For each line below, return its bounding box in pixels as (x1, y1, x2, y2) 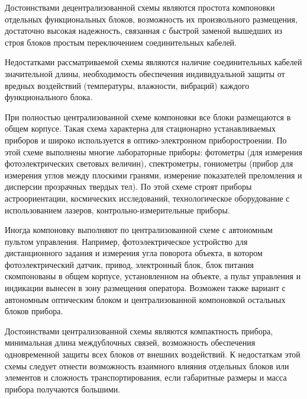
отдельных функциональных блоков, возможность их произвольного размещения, (5, 12, 298, 25)
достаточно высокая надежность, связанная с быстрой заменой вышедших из (5, 24, 283, 37)
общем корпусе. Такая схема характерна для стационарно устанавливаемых (5, 122, 276, 135)
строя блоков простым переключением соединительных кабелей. (5, 36, 237, 48)
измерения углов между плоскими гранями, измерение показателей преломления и (5, 168, 302, 181)
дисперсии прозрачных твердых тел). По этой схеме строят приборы (5, 180, 252, 193)
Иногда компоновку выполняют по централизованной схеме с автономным (5, 224, 273, 236)
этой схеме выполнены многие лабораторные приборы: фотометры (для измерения (5, 145, 302, 158)
